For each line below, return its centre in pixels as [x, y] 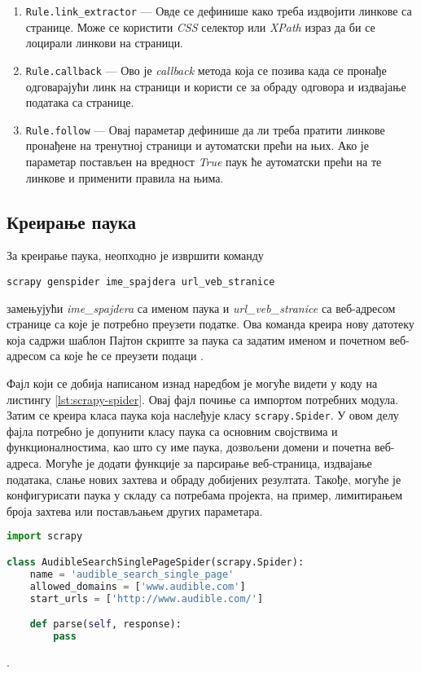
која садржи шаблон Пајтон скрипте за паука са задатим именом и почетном [196, 339]
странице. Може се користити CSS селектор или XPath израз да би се [200, 26]
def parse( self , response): [105, 625]
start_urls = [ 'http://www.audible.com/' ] [147, 598]
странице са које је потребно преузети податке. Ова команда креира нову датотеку [210, 324]
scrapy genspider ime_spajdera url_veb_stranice [141, 282]
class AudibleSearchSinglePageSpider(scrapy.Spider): [156, 562]
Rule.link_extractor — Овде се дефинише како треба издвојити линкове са [219, 11]
